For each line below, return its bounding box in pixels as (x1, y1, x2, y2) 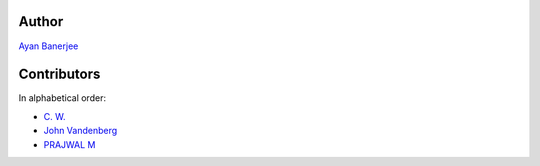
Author (18, 13, 64, 30)
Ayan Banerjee (18, 40, 79, 52)
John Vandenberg (43, 125, 118, 137)
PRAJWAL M (43, 138, 96, 150)
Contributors (18, 66, 101, 83)
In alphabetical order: (18, 92, 107, 104)
